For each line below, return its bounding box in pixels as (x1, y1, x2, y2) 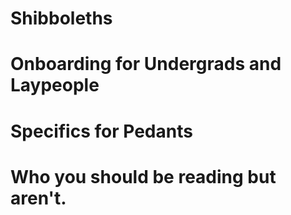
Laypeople (10, 74, 100, 97)
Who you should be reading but (10, 165, 277, 188)
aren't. (10, 187, 67, 209)
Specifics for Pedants (10, 120, 193, 142)
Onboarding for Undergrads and (10, 53, 282, 76)
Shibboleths (10, 7, 113, 30)
